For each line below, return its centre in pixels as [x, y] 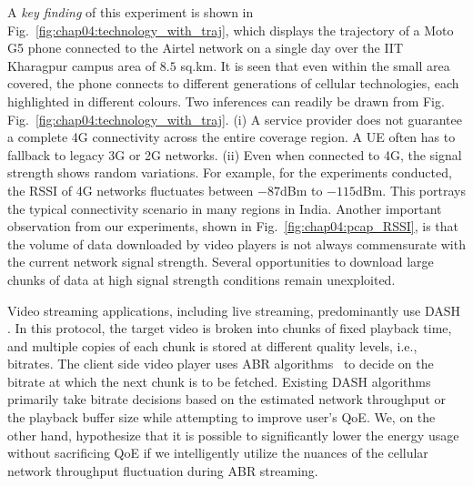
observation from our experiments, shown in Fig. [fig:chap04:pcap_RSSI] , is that [233, 226]
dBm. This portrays [411, 190]
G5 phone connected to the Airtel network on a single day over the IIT [206, 48]
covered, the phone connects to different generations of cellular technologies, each [233, 83]
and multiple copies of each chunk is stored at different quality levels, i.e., [212, 345]
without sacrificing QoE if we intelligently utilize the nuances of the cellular [218, 453]
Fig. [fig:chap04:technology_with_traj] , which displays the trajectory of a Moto [231, 30]
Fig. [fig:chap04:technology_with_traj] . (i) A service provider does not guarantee [235, 119]
